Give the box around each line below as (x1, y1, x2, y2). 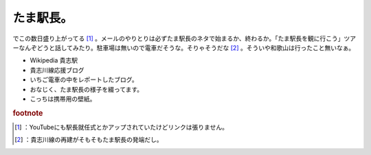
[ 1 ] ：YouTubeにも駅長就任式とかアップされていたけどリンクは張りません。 (14, 123, 228, 131)
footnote (12, 108, 43, 118)
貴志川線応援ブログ (30, 66, 85, 74)
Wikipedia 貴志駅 (30, 56, 78, 64)
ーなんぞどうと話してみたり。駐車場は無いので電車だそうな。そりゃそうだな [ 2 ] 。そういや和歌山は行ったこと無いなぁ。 (12, 43, 355, 51)
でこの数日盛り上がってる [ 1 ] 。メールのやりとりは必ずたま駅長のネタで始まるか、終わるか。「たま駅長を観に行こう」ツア (12, 34, 357, 43)
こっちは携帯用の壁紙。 (30, 95, 96, 103)
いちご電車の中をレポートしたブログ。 (30, 75, 138, 84)
